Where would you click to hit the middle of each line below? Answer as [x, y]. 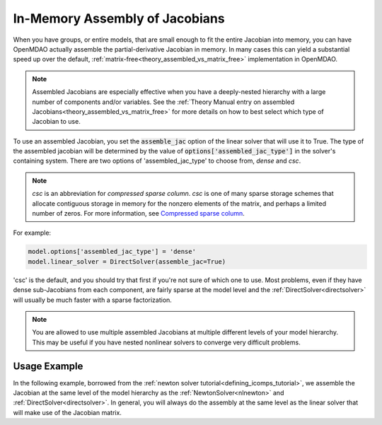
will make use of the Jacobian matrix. [67, 412]
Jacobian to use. [56, 122]
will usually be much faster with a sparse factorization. [93, 300]
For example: [32, 233]
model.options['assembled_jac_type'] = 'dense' [112, 252]
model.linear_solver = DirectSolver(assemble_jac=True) [127, 261]
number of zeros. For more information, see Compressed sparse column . [139, 214]
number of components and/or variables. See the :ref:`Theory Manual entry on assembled [163, 102]
